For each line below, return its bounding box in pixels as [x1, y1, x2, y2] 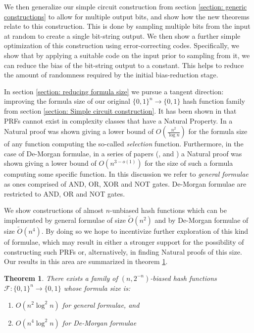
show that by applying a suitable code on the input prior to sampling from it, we [4, 50, 250, 60]
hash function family [183, 96, 245, 106]
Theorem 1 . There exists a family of [4, 272, 118, 283]
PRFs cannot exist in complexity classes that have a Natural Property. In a [4, 115, 233, 126]
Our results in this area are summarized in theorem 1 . [4, 256, 168, 266]
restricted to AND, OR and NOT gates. [4, 188, 125, 199]
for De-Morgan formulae [62, 317, 137, 328]
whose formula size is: [63, 282, 131, 293]
